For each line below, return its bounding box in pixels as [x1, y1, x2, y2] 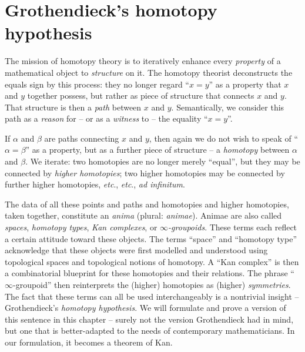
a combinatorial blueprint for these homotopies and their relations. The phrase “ [5, 267, 294, 279]
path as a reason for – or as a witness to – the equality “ [5, 112, 208, 125]
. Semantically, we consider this [171, 100, 284, 113]
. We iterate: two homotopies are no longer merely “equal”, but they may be [25, 155, 300, 167]
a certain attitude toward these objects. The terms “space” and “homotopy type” [5, 232, 297, 244]
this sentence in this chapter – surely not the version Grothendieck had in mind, [5, 313, 294, 325]
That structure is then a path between [5, 100, 142, 113]
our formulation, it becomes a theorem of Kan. [5, 336, 173, 348]
